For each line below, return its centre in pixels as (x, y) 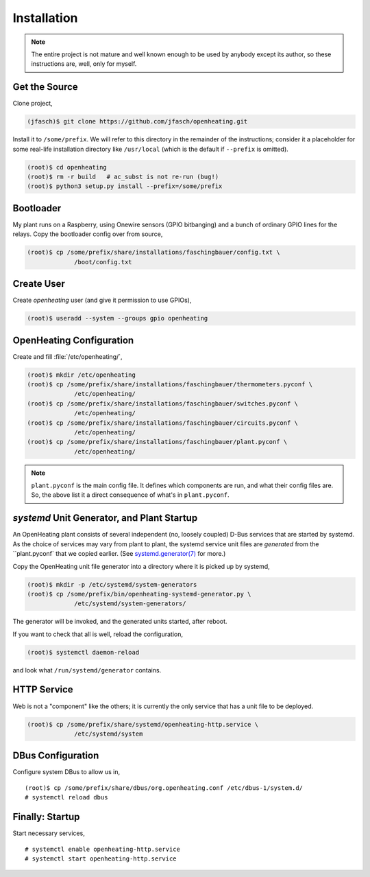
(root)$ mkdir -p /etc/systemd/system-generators (112, 584)
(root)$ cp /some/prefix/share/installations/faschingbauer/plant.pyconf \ (157, 442)
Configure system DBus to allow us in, (66, 772)
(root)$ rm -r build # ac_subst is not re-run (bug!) (123, 176)
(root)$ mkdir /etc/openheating (82, 375)
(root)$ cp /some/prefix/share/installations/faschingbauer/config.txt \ (153, 253)
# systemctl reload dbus (66, 797)
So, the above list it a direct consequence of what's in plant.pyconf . (130, 495)
